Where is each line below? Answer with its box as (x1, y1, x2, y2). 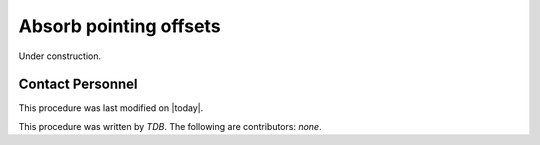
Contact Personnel (18, 76, 138, 93)
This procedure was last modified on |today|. (18, 102, 204, 114)
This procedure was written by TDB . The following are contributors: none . (18, 120, 322, 132)
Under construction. (18, 50, 102, 62)
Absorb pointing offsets (18, 15, 221, 37)
